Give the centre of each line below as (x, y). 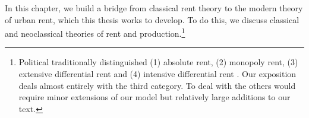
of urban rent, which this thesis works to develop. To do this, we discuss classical (152, 19)
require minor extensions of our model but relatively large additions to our (154, 97)
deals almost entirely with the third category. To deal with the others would (157, 85)
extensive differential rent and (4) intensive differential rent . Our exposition (157, 74)
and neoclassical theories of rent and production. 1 (95, 32)
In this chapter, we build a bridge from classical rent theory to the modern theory (154, 8)
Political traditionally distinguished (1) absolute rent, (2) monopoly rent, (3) (158, 62)
